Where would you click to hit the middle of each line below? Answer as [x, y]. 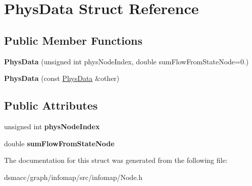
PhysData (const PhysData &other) [62, 78]
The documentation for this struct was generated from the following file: [116, 160]
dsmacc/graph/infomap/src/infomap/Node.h [73, 177]
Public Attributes [51, 105]
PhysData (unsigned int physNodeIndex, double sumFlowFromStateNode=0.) [127, 61]
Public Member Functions [73, 40]
